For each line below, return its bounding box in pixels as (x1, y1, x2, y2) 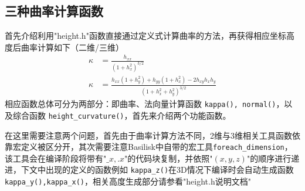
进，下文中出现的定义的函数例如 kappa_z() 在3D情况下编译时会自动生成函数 (5, 163, 294, 176)
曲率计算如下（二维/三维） (21, 41, 124, 53)
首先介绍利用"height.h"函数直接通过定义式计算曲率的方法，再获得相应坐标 (5, 29, 286, 42)
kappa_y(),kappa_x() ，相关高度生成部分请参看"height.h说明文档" (5, 175, 251, 187)
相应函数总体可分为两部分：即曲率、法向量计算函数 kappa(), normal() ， (5, 98, 284, 110)
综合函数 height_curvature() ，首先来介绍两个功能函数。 (12, 109, 231, 121)
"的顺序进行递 (246, 152, 300, 164)
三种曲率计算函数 (5, 2, 103, 20)
